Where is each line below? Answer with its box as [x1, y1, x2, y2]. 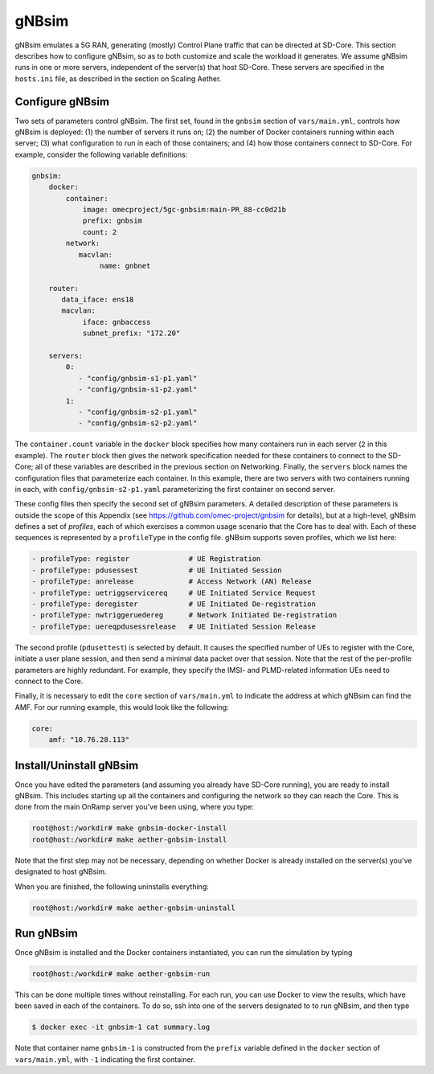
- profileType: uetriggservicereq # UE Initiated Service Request [31, 588, 317, 597]
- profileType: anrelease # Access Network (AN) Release [31, 577, 312, 586]
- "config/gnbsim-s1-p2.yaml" [78, 385, 198, 394]
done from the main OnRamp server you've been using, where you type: [14, 802, 255, 812]
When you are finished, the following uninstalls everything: [14, 881, 209, 892]
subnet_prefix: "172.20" [82, 329, 181, 338]
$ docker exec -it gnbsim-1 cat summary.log [31, 1023, 211, 1032]
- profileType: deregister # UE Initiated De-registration [31, 600, 317, 609]
